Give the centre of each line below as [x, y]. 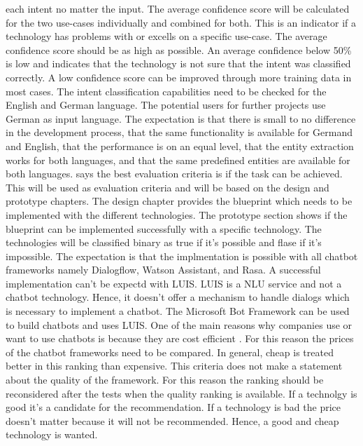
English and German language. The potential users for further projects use [166, 105]
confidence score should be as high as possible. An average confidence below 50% [179, 49]
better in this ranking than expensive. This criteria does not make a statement [174, 366]
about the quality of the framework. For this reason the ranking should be [165, 380]
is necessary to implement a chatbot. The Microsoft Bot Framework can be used [178, 311]
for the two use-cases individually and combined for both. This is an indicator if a [181, 22]
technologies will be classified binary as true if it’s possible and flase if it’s [164, 242]
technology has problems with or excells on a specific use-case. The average [166, 36]
